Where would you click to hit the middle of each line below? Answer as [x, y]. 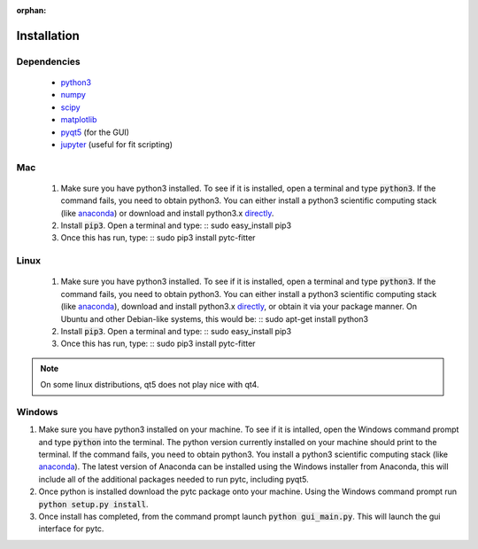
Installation [48, 35]
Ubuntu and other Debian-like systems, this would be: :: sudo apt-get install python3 [215, 318]
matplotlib [79, 120]
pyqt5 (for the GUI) [95, 132]
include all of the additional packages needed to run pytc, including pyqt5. [173, 479]
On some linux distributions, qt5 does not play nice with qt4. [150, 385]
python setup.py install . [93, 504]
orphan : [31, 10]
